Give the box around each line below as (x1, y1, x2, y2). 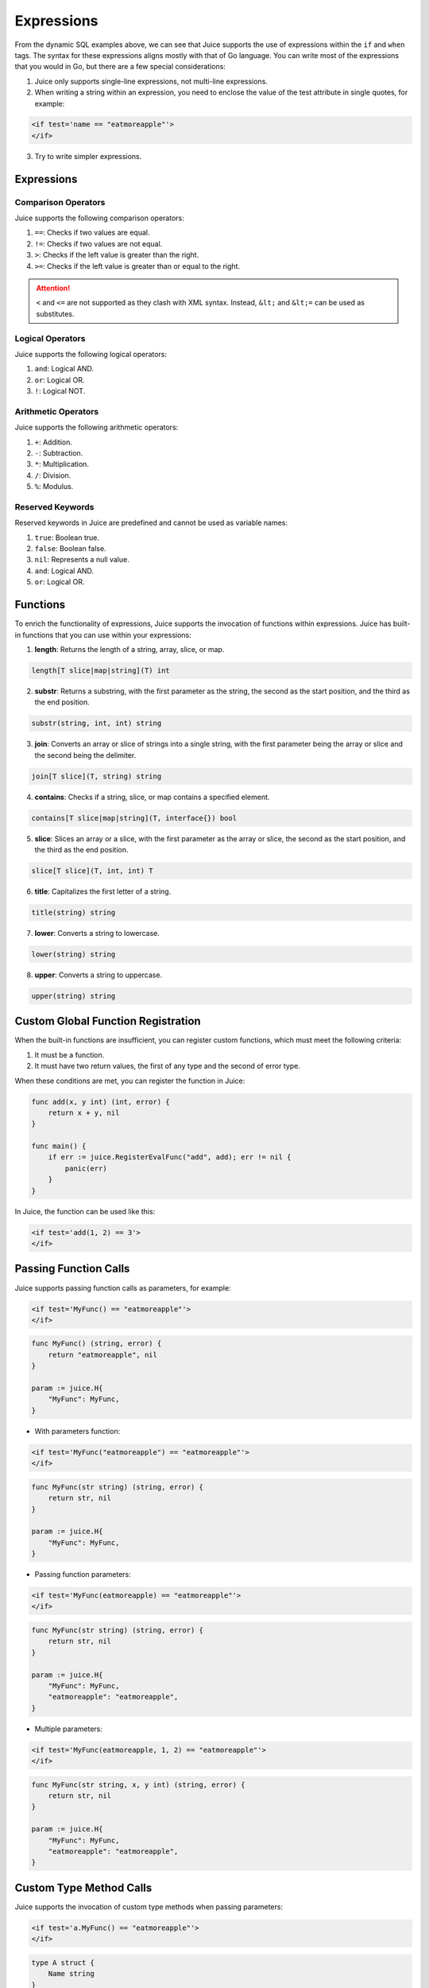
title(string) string (31, 907, 116, 917)
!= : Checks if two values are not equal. (34, 239, 163, 248)
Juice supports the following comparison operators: (14, 213, 184, 223)
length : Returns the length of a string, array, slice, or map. (34, 644, 225, 654)
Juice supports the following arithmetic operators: (14, 422, 179, 433)
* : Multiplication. (34, 460, 89, 469)
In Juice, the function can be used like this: (14, 1206, 156, 1216)
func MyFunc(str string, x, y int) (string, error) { (31, 1780, 245, 1789)
